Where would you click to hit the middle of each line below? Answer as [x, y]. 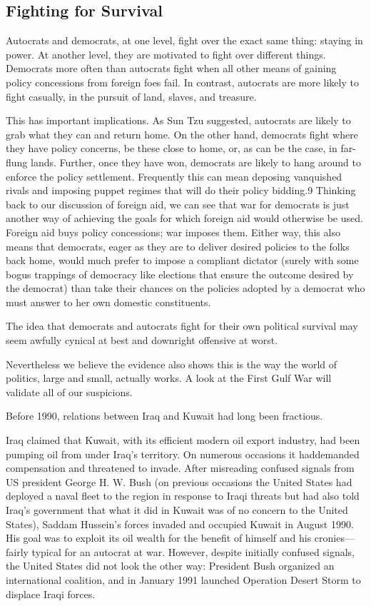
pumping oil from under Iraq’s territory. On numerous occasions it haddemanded [183, 454]
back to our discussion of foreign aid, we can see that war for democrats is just [178, 204]
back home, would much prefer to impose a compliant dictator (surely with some [182, 260]
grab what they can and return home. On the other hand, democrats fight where [182, 134]
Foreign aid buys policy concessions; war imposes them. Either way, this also [173, 232]
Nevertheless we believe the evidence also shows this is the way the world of [172, 364]
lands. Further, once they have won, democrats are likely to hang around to [196, 162]
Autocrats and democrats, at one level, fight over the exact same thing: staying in [184, 40]
